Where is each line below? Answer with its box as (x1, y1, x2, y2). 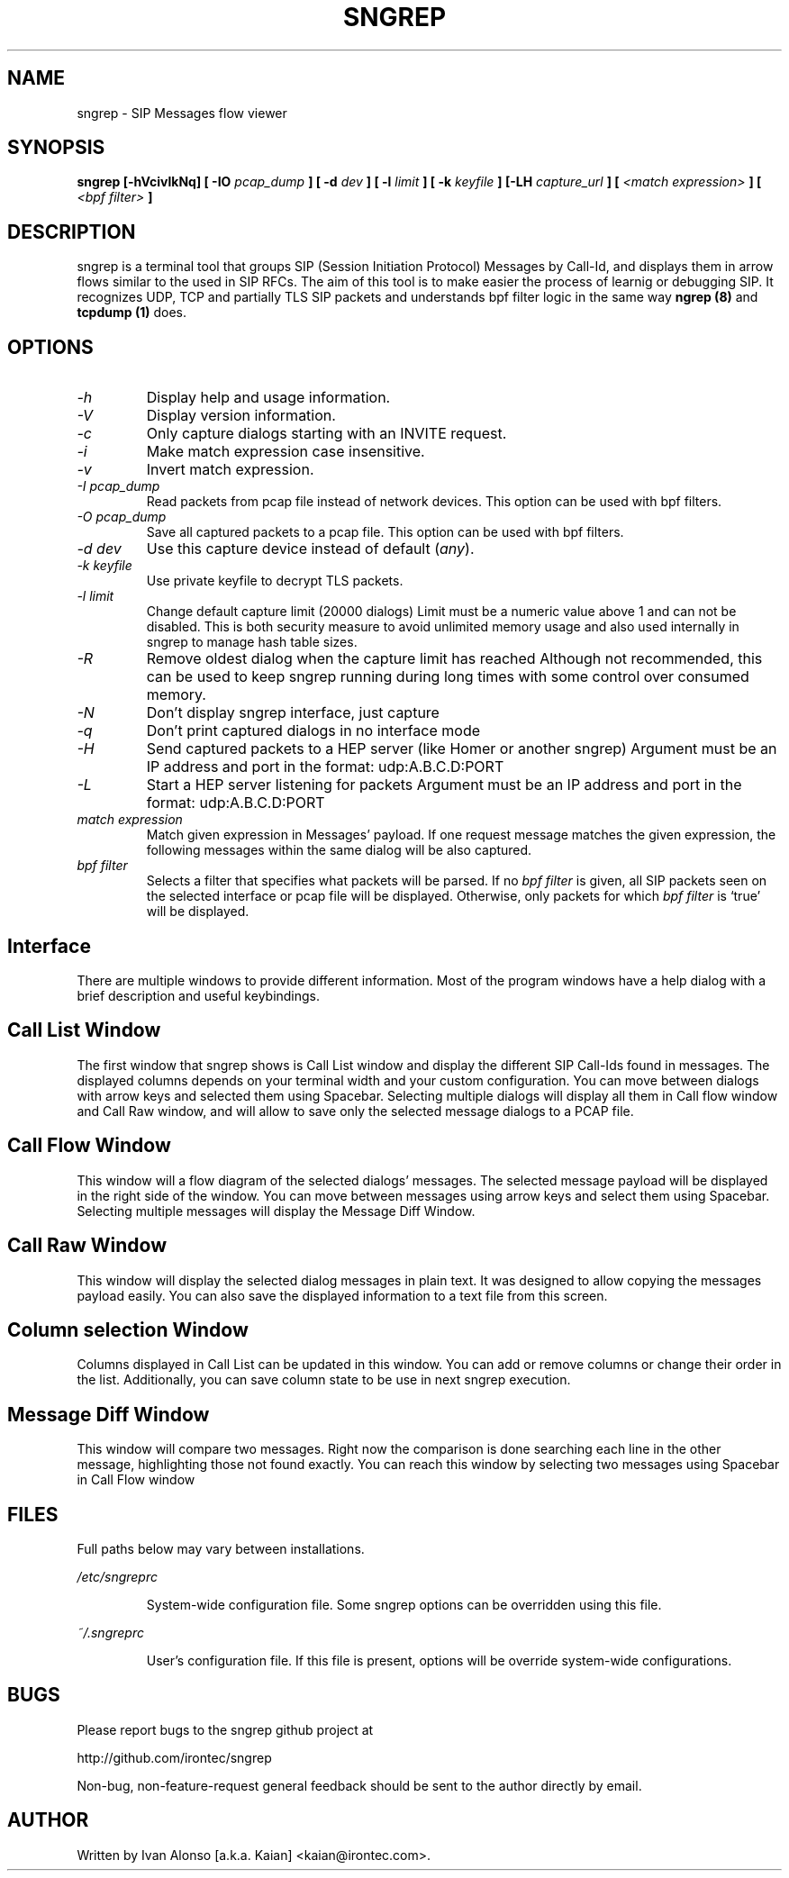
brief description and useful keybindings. (77, 987, 321, 1003)
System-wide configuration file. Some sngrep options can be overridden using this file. (146, 1597, 662, 1613)
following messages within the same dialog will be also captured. (146, 842, 532, 858)
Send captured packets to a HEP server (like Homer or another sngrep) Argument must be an (146, 739, 777, 758)
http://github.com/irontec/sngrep (77, 1749, 272, 1765)
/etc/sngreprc (77, 1569, 158, 1585)
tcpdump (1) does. (77, 304, 186, 321)
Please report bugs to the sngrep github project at (77, 1721, 374, 1737)
